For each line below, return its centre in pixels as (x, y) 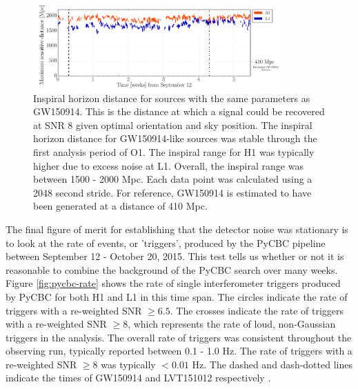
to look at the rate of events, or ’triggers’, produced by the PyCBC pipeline (166, 242)
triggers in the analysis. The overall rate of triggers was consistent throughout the (179, 337)
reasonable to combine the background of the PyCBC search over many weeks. (172, 269)
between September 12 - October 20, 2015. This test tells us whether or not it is (175, 256)
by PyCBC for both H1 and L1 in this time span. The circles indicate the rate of (177, 296)
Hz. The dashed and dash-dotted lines (272, 364)
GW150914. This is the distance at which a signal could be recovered (179, 111)
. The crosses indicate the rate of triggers (257, 310)
